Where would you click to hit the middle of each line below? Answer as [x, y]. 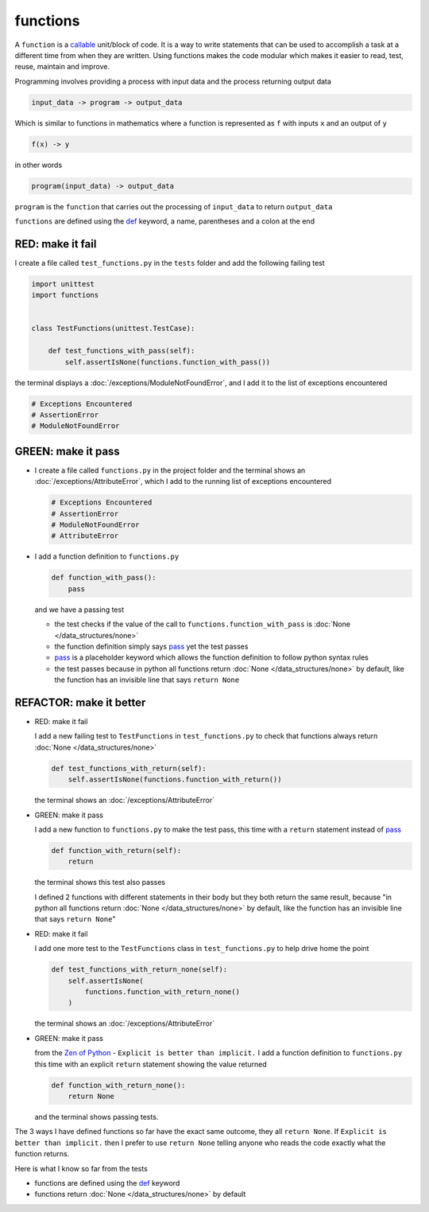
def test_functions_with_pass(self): [122, 351]
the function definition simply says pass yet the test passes [151, 646]
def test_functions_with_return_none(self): [139, 970]
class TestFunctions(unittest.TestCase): [113, 329]
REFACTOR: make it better [80, 702]
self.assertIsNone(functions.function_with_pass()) [168, 362]
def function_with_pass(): [104, 578]
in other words [39, 165]
